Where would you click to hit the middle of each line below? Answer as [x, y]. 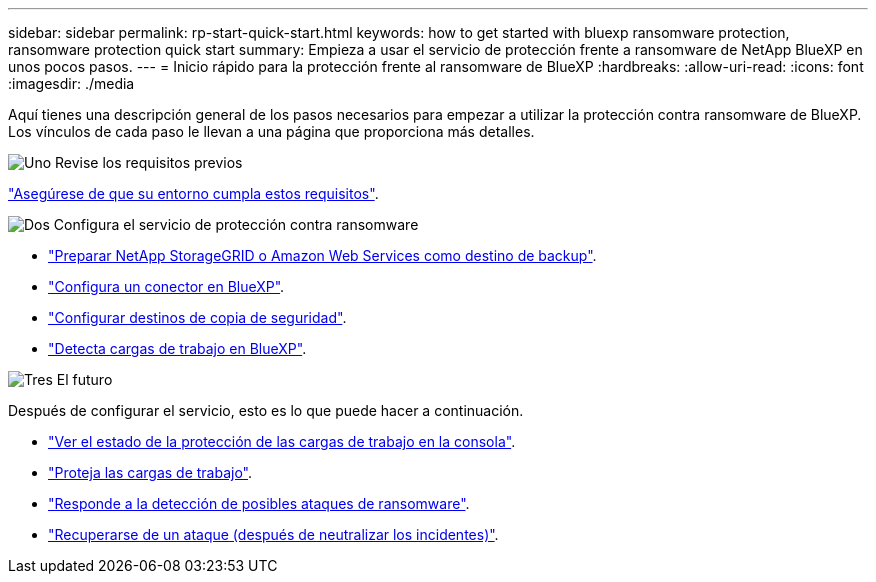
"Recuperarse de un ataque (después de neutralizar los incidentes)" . [273, 534]
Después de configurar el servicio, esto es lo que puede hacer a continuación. [266, 410]
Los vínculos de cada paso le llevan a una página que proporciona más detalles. [271, 131]
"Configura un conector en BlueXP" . [166, 286]
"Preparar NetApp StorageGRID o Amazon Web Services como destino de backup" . [322, 255]
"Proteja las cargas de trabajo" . [150, 472]
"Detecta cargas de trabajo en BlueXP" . [177, 348]
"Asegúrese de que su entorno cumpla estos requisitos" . [193, 193]
